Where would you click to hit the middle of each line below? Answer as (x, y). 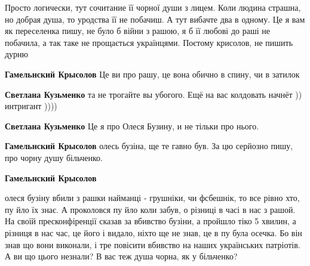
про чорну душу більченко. (54, 157)
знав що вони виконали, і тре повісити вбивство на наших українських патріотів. (153, 244)
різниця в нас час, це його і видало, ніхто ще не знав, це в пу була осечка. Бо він (154, 232)
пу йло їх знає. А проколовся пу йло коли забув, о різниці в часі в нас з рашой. (150, 209)
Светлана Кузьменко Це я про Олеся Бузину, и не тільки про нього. (132, 126)
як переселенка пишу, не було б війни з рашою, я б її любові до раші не (137, 31)
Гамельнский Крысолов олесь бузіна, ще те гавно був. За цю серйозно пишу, (149, 146)
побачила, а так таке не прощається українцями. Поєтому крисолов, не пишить (149, 42)
